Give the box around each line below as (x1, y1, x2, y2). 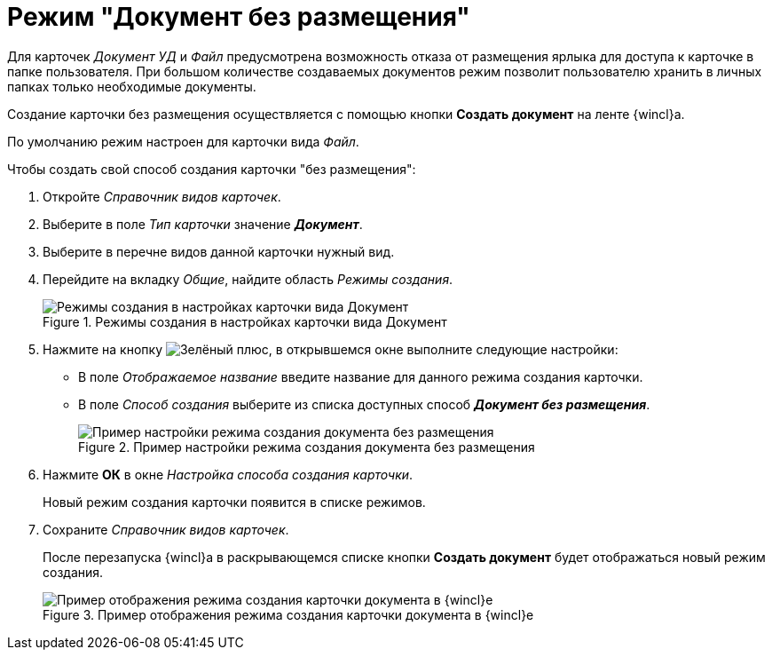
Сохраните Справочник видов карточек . (43, 521, 289, 537)
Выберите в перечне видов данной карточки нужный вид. (43, 243, 395, 259)
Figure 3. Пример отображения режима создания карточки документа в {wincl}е (43, 606, 534, 622)
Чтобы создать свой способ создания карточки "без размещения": (7, 161, 416, 177)
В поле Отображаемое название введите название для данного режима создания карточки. (78, 368, 643, 384)
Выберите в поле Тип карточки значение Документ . (43, 216, 363, 232)
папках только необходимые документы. (7, 78, 256, 94)
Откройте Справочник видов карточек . (43, 188, 281, 204)
